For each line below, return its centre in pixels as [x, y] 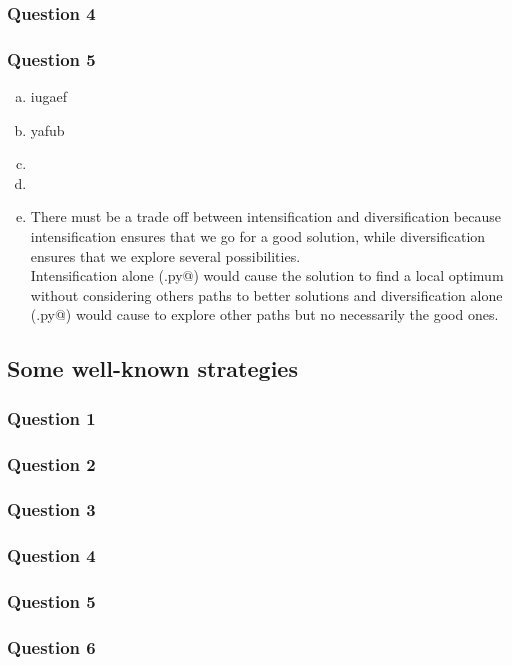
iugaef [48, 96]
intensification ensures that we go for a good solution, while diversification [258, 236]
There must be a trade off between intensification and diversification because [265, 216]
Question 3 [51, 509]
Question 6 [51, 646]
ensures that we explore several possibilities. [165, 255]
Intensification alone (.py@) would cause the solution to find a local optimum [267, 275]
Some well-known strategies [152, 368]
